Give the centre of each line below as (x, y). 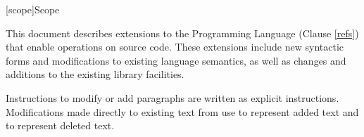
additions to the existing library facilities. (95, 74)
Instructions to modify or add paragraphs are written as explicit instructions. (172, 97)
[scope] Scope (33, 9)
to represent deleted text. (60, 125)
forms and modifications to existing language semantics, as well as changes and (176, 60)
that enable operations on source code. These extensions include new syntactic (175, 47)
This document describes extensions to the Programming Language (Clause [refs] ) (182, 33)
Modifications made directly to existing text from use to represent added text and (182, 111)
